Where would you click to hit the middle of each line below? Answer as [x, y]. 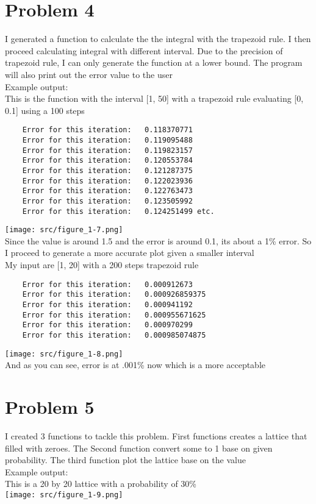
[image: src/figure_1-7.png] [64, 230]
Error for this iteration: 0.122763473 [107, 191]
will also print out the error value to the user [89, 74]
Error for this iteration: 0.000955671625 [114, 315]
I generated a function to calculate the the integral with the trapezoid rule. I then [158, 39]
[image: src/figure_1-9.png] [64, 495]
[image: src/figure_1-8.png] [64, 354]
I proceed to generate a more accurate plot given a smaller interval [130, 253]
